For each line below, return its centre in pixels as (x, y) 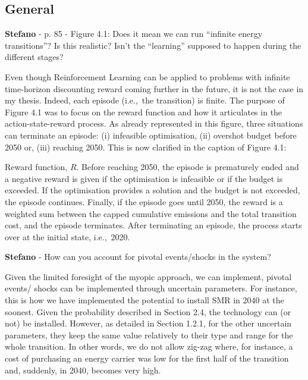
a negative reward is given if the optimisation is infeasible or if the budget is (144, 178)
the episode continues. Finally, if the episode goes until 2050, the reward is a (144, 201)
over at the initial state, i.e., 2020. (67, 236)
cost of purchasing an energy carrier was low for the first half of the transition (147, 358)
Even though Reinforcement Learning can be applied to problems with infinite (147, 76)
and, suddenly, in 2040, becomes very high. (83, 370)
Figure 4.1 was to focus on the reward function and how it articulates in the (144, 112)
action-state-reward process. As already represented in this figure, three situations (154, 123)
